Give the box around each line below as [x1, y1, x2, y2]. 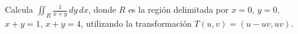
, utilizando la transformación [80, 16, 192, 29]
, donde [88, 3, 116, 15]
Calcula [5, 3, 33, 15]
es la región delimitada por [128, 3, 229, 15]
